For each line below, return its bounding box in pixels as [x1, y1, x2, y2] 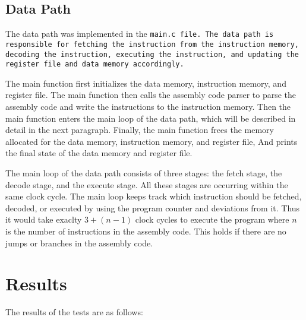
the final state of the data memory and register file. [5, 147, 193, 159]
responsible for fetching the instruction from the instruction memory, [5, 40, 299, 49]
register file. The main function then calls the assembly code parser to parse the [5, 88, 296, 101]
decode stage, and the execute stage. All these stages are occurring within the [5, 178, 288, 191]
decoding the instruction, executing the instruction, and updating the [5, 50, 299, 59]
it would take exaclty [5, 213, 82, 226]
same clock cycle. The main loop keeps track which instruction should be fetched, [5, 190, 302, 202]
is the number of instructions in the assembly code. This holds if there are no [5, 224, 286, 237]
